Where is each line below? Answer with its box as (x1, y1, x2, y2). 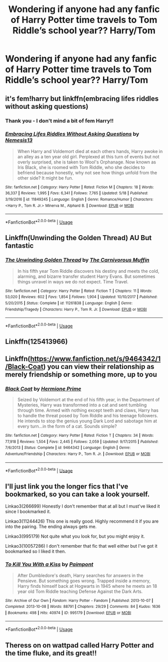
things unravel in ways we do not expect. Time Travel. (17, 278, 129, 284)
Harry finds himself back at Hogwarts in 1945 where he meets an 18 (17, 583, 157, 589)
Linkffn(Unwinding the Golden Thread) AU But (5, 234, 152, 242)
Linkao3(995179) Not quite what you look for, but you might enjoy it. (5, 533, 145, 540)
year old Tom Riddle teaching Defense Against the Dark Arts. (17, 588, 143, 594)
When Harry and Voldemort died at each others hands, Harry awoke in (17, 148, 163, 154)
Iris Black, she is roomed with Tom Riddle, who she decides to (17, 164, 145, 170)
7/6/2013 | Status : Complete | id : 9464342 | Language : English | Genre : (5, 445, 131, 450)
